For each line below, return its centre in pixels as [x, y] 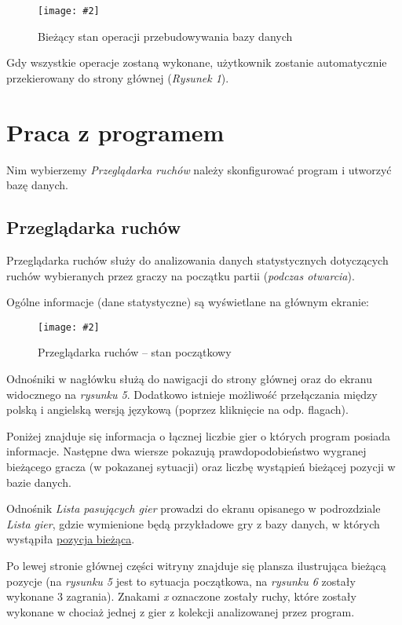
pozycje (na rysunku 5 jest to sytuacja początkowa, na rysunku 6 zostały [181, 581]
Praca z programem [115, 132]
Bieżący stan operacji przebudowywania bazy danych [165, 36]
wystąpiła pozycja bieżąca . [71, 539]
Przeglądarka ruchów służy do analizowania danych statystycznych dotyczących [197, 260]
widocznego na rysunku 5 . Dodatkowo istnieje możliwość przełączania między [192, 394]
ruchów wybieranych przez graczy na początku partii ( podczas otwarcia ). [181, 275]
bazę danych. [37, 185]
